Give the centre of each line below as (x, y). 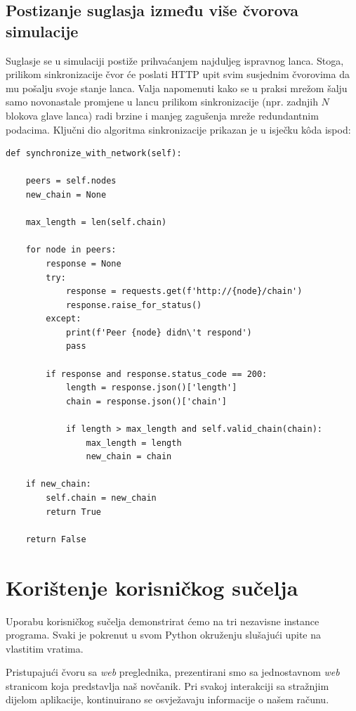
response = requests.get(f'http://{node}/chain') (184, 292)
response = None (84, 263)
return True (74, 512)
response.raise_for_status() (134, 305)
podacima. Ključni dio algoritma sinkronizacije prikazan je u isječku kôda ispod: (178, 129)
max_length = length (134, 443)
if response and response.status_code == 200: (157, 374)
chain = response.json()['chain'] (146, 401)
